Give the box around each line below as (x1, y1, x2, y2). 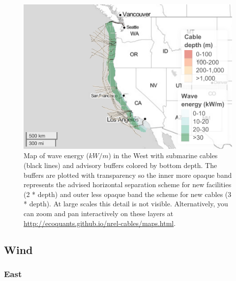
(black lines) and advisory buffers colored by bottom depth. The (24, 160, 217, 170)
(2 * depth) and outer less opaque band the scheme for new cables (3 (24, 189, 232, 199)
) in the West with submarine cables (108, 150, 218, 161)
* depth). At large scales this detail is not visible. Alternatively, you (24, 198, 228, 209)
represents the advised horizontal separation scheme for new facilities (24, 179, 232, 190)
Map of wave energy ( (24, 150, 89, 161)
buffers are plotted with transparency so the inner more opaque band (24, 169, 232, 180)
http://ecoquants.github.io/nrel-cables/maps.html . (24, 218, 176, 228)
